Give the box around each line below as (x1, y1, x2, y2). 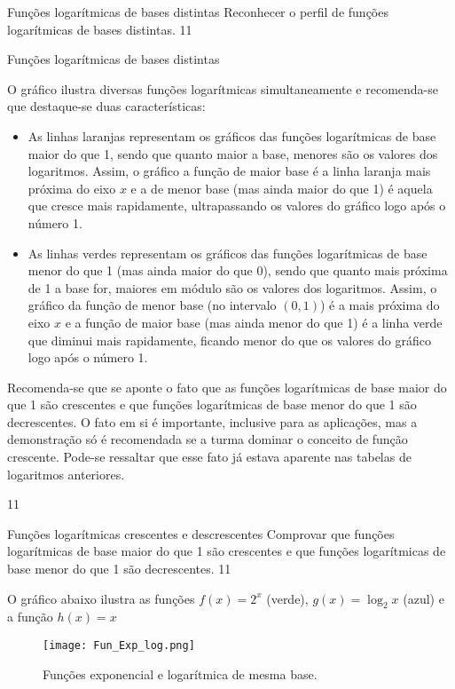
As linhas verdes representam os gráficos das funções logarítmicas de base (27, 243, 428, 262)
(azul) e (403, 589, 444, 607)
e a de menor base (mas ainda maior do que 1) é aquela (130, 178, 433, 197)
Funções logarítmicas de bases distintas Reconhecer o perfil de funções (7, 3, 388, 20)
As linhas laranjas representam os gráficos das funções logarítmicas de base (27, 126, 436, 145)
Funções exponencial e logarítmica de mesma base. (43, 664, 318, 683)
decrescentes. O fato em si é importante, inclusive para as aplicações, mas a (7, 412, 418, 431)
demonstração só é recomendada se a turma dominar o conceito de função (7, 430, 408, 448)
